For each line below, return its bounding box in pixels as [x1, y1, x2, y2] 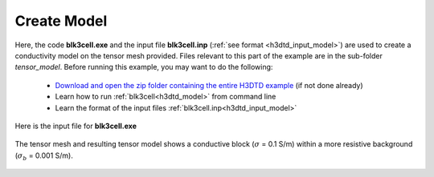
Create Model [14, 12, 108, 30]
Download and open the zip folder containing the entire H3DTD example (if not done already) [55, 80, 363, 90]
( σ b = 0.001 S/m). [14, 151, 74, 162]
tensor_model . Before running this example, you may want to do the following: [14, 62, 273, 72]
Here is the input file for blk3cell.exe [14, 121, 137, 131]
